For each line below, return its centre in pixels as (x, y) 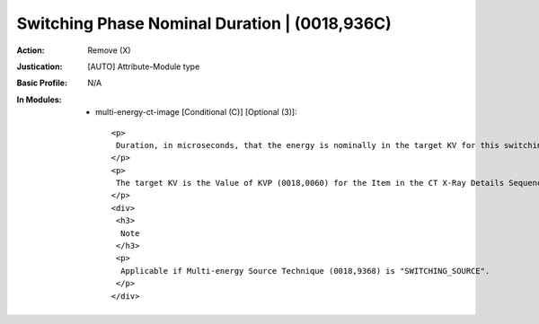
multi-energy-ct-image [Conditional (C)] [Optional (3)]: (196, 112)
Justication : (40, 66)
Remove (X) (109, 50)
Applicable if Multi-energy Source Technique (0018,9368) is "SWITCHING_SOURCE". (305, 271)
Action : (31, 50)
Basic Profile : (42, 83)
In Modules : (39, 100)
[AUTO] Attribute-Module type (144, 66)
